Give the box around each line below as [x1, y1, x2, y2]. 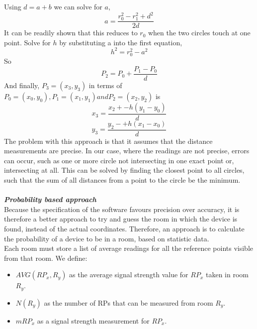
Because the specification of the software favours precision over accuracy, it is [4, 204, 240, 214]
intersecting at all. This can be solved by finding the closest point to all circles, [4, 165, 245, 175]
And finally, [4, 80, 40, 90]
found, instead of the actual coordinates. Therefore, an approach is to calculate [4, 223, 245, 233]
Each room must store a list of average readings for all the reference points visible [4, 243, 254, 253]
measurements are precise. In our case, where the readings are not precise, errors [4, 145, 250, 156]
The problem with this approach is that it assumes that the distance [4, 135, 213, 146]
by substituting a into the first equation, [59, 37, 182, 47]
